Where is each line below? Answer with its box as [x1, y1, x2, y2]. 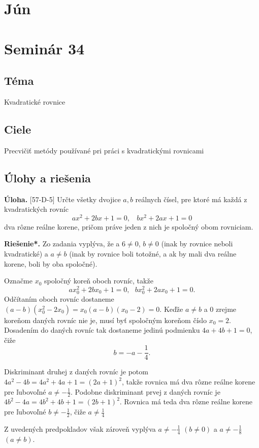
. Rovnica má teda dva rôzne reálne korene [119, 396, 253, 407]
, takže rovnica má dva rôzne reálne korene [121, 376, 255, 387]
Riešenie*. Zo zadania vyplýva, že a [4, 238, 120, 249]
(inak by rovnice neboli [161, 238, 233, 249]
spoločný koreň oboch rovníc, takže [44, 275, 153, 286]
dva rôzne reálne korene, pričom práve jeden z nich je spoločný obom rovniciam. [4, 221, 253, 232]
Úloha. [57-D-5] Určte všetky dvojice [4, 194, 121, 204]
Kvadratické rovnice [4, 96, 66, 107]
